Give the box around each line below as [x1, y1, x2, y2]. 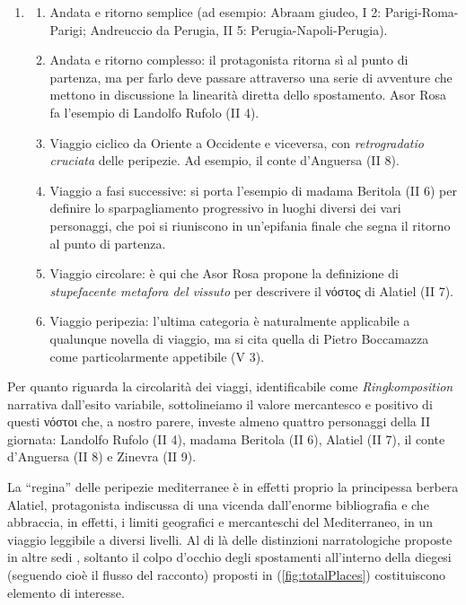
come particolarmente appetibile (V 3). [49, 346, 265, 365]
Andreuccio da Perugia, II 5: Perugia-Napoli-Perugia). [90, 20, 388, 39]
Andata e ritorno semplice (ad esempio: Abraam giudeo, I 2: [49, 3, 382, 21]
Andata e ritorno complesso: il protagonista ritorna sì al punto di [49, 50, 409, 69]
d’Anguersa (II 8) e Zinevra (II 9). [7, 447, 197, 466]
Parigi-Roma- [384, 3, 459, 21]
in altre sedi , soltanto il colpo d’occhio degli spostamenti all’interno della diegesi [7, 548, 452, 566]
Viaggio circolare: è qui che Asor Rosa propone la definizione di [49, 264, 399, 283]
